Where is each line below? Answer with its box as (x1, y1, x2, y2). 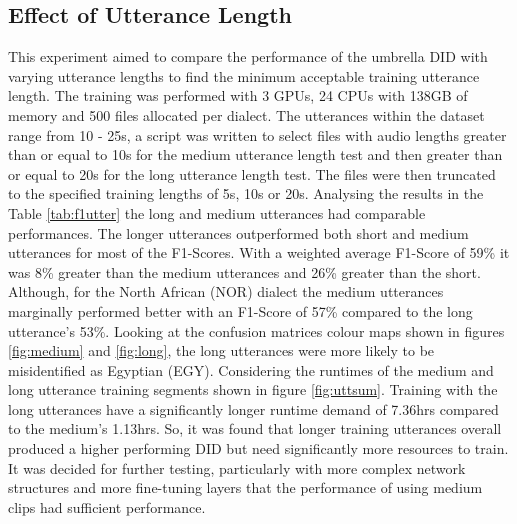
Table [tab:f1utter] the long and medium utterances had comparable (8, 202, 426, 223)
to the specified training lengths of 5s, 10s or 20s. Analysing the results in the (8, 183, 484, 204)
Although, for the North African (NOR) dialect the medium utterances (8, 281, 444, 302)
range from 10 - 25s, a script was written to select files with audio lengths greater (8, 124, 507, 145)
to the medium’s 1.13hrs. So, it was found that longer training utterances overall (8, 418, 502, 439)
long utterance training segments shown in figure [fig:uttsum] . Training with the (8, 379, 498, 400)
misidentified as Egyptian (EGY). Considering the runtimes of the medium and (8, 359, 494, 380)
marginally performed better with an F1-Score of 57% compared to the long (8, 300, 473, 321)
